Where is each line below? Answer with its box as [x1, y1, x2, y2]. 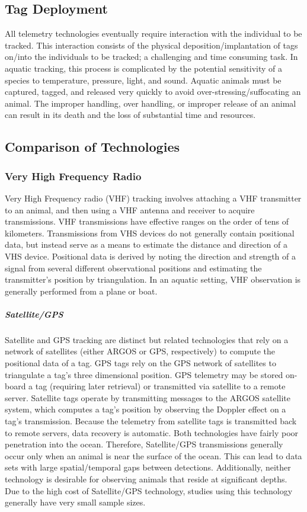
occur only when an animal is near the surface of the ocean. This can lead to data [5, 449, 302, 462]
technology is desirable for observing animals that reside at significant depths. [5, 472, 287, 485]
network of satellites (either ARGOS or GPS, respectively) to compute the [5, 345, 275, 357]
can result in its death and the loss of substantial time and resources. [5, 108, 256, 121]
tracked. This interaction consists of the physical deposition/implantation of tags [5, 39, 298, 51]
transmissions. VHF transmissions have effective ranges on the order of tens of [5, 215, 289, 228]
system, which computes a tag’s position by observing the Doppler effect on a [5, 403, 286, 415]
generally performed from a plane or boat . [5, 284, 158, 297]
